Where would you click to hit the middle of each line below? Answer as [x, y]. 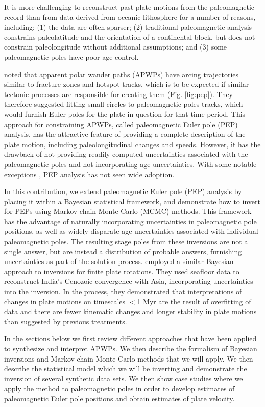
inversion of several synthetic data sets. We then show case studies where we [124, 378]
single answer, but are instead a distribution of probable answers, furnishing [123, 251]
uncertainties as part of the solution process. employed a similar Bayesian [119, 261]
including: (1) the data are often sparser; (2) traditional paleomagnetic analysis [128, 27]
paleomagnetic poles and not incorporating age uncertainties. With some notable [130, 164]
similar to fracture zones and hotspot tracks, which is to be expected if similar [127, 84]
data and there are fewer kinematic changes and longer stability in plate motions [130, 311]
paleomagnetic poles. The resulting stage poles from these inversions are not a [126, 241]
